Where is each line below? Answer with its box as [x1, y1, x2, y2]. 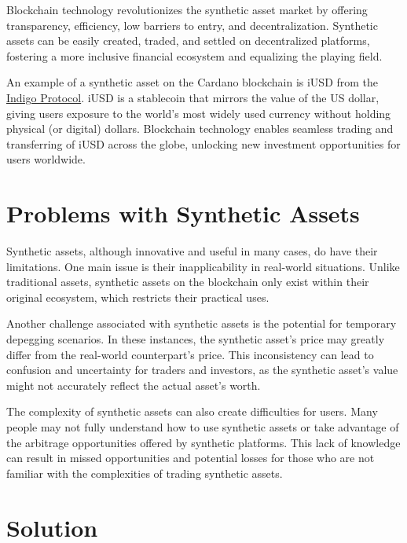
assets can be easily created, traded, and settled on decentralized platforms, [6, 32, 370, 49]
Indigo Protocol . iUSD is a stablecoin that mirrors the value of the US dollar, [6, 89, 379, 105]
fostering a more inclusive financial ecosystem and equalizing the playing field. [6, 47, 383, 64]
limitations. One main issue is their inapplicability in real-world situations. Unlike [6, 258, 400, 274]
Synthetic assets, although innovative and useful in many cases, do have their [6, 243, 378, 259]
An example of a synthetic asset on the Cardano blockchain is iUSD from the [6, 74, 379, 90]
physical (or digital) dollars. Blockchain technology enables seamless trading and [6, 120, 394, 137]
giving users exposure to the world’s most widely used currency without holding [6, 105, 391, 121]
